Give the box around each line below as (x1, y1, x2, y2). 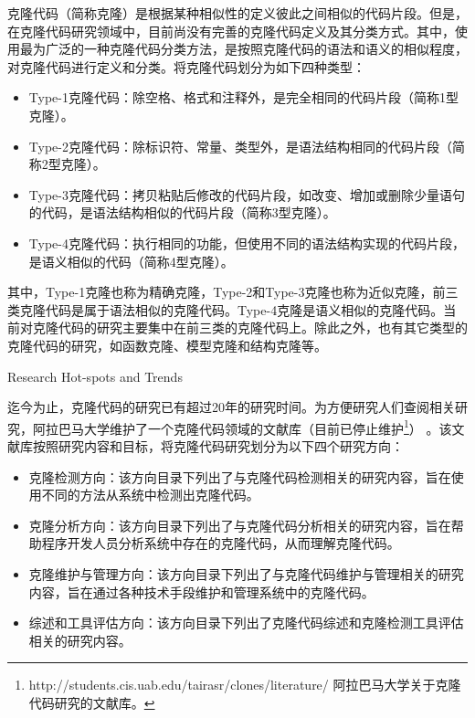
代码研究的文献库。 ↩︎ (28, 692, 155, 712)
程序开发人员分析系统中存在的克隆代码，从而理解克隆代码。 (41, 533, 400, 553)
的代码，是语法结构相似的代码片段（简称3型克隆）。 (28, 203, 336, 222)
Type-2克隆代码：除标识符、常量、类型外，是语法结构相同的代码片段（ (28, 136, 452, 155)
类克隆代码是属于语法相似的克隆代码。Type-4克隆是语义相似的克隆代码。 (7, 300, 444, 319)
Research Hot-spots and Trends (7, 366, 183, 385)
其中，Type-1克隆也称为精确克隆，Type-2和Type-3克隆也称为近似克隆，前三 (7, 282, 459, 301)
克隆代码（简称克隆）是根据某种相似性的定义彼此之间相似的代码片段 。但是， (7, 4, 468, 22)
